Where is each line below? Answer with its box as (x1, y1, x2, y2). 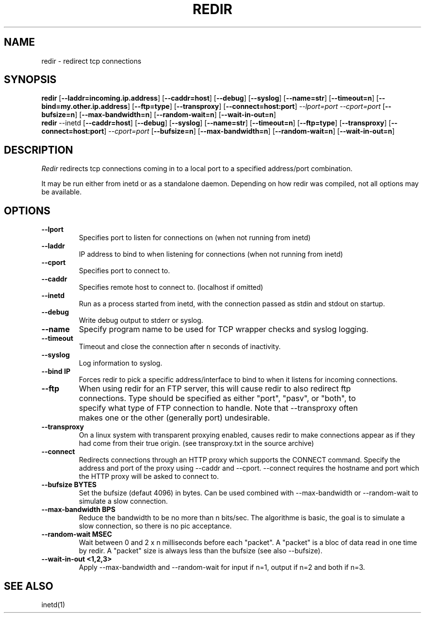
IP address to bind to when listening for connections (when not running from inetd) (79, 250, 343, 259)
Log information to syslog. (79, 359, 163, 368)
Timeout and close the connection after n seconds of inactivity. (79, 342, 281, 351)
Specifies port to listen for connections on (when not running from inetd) (79, 233, 311, 242)
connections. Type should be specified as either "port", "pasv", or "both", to (79, 393, 356, 404)
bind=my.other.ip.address (41, 102, 128, 111)
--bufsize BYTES (41, 480, 97, 489)
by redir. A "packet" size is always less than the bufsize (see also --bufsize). (79, 546, 323, 555)
